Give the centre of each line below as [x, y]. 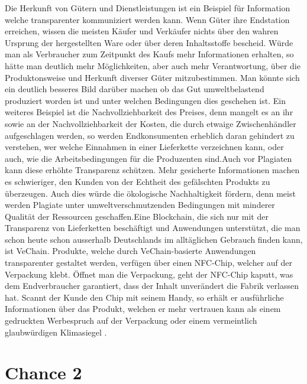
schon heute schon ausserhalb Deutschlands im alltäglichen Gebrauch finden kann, [154, 239]
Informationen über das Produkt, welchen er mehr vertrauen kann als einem [143, 309]
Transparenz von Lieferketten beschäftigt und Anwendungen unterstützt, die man [153, 228]
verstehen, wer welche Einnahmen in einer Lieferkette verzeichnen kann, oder [144, 147]
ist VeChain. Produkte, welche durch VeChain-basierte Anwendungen [130, 251]
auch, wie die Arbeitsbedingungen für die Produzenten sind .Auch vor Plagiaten [148, 158]
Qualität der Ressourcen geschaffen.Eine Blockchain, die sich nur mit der [137, 216]
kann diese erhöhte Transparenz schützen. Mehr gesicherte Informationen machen [152, 170]
